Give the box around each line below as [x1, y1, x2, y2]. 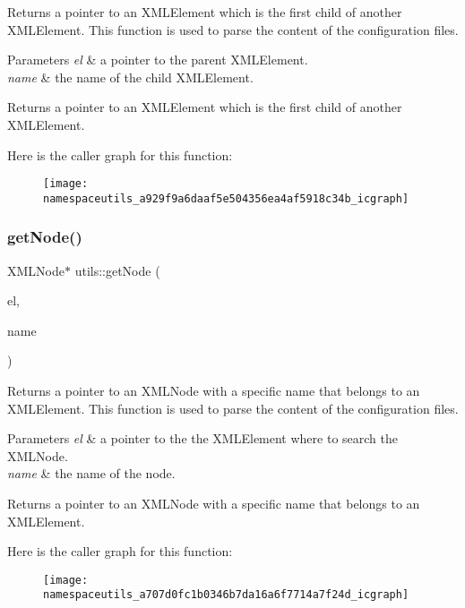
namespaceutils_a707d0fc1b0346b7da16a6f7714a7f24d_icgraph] [43, 588, 409, 602]
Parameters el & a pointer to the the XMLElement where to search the [7, 429, 398, 448]
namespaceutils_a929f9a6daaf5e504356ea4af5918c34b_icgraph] [43, 192, 409, 205]
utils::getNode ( [74, 261, 160, 279]
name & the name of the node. [7, 464, 176, 483]
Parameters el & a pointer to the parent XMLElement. [7, 50, 308, 69]
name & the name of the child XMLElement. [7, 67, 254, 86]
